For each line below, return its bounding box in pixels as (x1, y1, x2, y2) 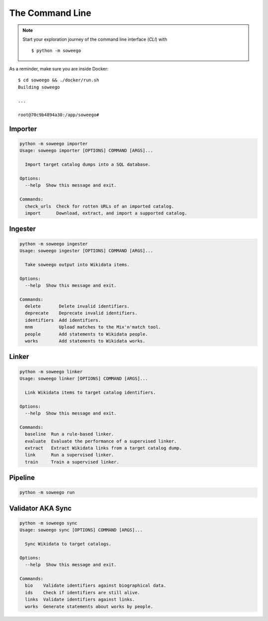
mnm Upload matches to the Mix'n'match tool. (25, 324, 161, 330)
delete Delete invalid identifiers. (25, 303, 130, 309)
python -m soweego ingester (19, 241, 88, 247)
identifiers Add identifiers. (25, 317, 101, 323)
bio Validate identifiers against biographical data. (25, 583, 166, 588)
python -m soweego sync (19, 520, 78, 526)
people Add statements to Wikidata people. (25, 331, 148, 337)
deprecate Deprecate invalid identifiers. (25, 310, 137, 316)
